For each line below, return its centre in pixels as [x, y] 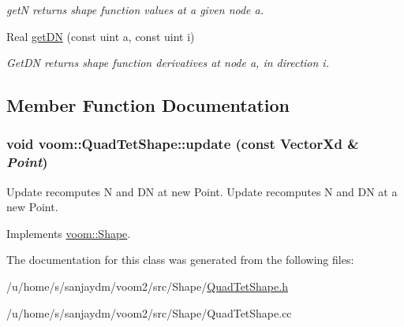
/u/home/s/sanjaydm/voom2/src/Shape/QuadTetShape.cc [149, 312]
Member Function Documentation [148, 105]
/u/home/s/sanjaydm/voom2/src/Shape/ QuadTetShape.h [147, 286]
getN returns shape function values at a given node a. [135, 9]
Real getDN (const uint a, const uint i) [101, 36]
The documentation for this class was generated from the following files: [180, 260]
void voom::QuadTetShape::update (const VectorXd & [183, 144]
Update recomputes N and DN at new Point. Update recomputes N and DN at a [202, 191]
